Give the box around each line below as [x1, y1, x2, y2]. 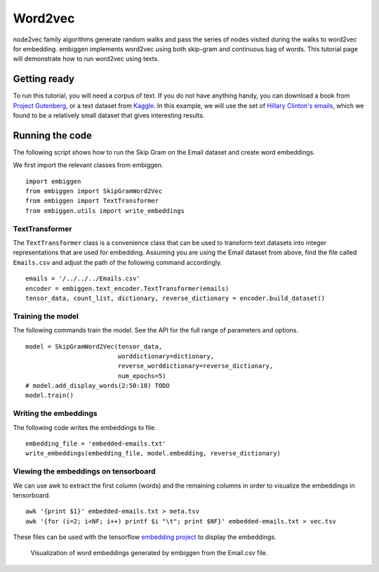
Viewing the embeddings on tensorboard [13, 467, 156, 476]
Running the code [13, 129, 93, 141]
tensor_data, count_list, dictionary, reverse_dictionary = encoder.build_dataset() [25, 294, 326, 302]
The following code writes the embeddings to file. [13, 423, 157, 431]
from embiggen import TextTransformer [25, 197, 159, 205]
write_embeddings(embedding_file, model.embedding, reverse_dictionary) [25, 450, 281, 457]
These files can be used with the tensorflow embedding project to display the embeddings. [13, 533, 277, 541]
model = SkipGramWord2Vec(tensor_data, [25, 342, 163, 351]
